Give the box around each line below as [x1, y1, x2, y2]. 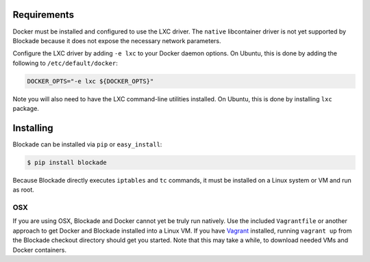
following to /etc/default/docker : [12, 59, 118, 67]
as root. [12, 185, 34, 194]
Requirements [12, 9, 75, 21]
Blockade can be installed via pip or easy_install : [12, 140, 162, 148]
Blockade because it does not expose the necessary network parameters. [12, 36, 221, 44]
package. [12, 105, 39, 113]
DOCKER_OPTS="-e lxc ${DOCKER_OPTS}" [27, 77, 154, 85]
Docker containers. [12, 246, 66, 254]
